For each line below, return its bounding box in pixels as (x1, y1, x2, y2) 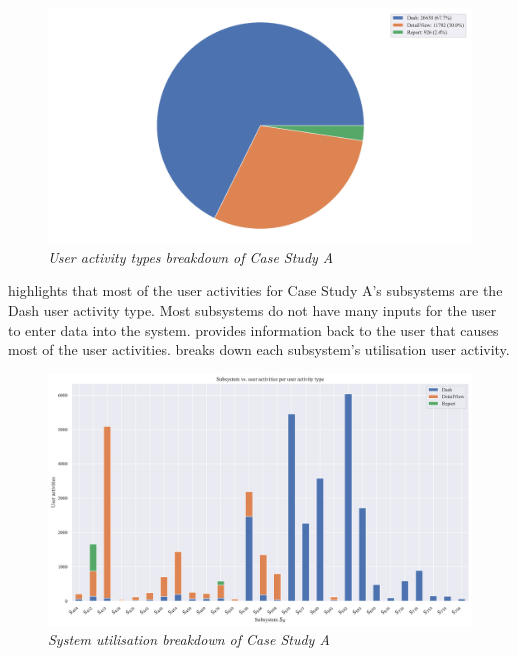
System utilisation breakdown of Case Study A (48, 629, 330, 650)
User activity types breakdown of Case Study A (48, 246, 334, 267)
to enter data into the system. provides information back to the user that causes (8, 319, 499, 340)
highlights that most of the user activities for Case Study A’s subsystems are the (8, 280, 503, 301)
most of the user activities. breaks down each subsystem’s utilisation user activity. (8, 339, 510, 360)
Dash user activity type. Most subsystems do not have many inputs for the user (8, 299, 497, 320)
